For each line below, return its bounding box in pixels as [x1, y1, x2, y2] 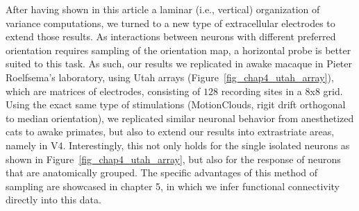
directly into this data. [6, 192, 101, 207]
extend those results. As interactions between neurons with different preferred [6, 29, 336, 44]
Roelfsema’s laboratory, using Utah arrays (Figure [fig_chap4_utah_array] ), [6, 69, 334, 84]
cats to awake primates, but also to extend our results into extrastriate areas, [6, 124, 335, 139]
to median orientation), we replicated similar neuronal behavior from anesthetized [6, 110, 354, 125]
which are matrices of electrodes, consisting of [6, 83, 201, 98]
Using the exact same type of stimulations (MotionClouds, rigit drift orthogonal [6, 97, 346, 112]
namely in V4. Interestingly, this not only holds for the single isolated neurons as [6, 137, 350, 152]
